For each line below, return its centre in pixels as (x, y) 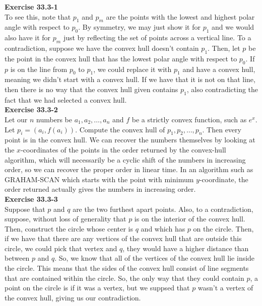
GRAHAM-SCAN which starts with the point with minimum (99, 179)
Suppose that (25, 209)
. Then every (222, 129)
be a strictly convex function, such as (189, 119)
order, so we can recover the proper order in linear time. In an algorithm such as (129, 169)
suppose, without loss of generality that (65, 219)
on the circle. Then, (223, 228)
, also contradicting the (222, 89)
